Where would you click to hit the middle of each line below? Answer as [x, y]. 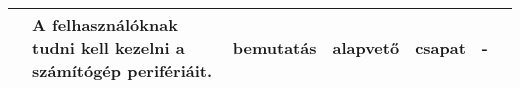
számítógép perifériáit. [122, 70]
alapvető [366, 47]
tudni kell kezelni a [108, 47]
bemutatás [274, 47]
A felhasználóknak [105, 24]
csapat [440, 47]
